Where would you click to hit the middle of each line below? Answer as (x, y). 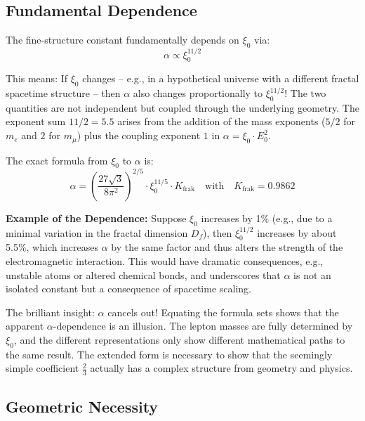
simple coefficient (42, 368)
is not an (312, 274)
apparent (25, 326)
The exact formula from (57, 160)
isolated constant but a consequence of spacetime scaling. (128, 289)
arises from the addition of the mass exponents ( (221, 121)
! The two (305, 93)
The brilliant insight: (50, 312)
